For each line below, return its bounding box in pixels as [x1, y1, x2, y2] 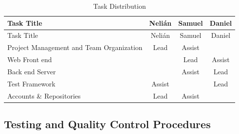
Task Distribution [93, 1, 146, 11]
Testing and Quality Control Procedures [4, 117, 211, 132]
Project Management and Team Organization [7, 42, 143, 52]
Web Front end [7, 54, 52, 65]
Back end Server [7, 66, 56, 76]
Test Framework [7, 78, 55, 88]
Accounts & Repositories [7, 90, 81, 100]
